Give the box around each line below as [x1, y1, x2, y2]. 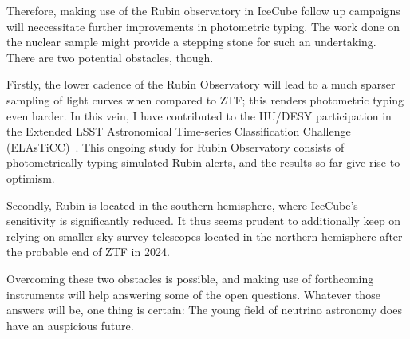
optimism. [6, 169, 55, 186]
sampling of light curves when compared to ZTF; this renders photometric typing [6, 91, 404, 108]
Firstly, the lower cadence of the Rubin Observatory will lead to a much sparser [6, 76, 396, 93]
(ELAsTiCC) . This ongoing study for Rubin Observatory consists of [6, 138, 345, 155]
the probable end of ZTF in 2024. [6, 243, 170, 260]
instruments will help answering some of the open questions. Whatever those [6, 286, 380, 302]
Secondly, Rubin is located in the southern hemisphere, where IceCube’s [6, 196, 358, 213]
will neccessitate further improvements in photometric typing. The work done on [6, 18, 400, 34]
